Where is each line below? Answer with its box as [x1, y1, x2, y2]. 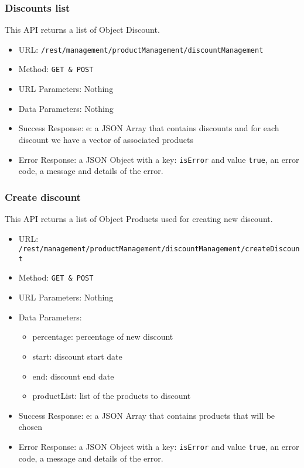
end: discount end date [32, 370, 114, 382]
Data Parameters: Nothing [18, 102, 114, 114]
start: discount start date [32, 350, 122, 362]
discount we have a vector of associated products [18, 133, 194, 145]
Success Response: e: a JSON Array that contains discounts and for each [18, 122, 279, 134]
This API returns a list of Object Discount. [5, 23, 160, 36]
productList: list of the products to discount [32, 390, 191, 402]
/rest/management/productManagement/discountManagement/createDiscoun [18, 245, 300, 254]
